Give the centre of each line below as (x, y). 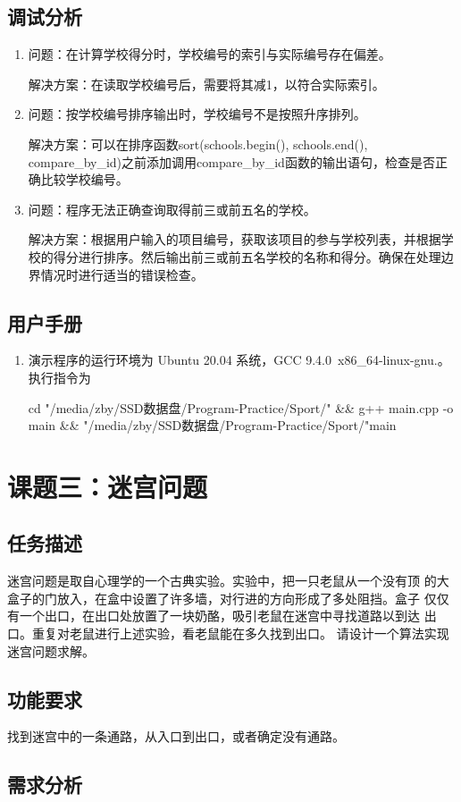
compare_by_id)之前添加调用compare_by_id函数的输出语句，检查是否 (231, 161)
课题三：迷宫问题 (108, 486)
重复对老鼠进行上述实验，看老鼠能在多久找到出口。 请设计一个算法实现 (240, 633)
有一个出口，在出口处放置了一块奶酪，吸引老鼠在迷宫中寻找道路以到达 (214, 616)
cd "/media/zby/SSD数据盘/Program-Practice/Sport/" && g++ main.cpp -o (241, 407)
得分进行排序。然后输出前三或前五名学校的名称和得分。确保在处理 (247, 256)
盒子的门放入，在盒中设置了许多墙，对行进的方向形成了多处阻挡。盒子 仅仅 (228, 598)
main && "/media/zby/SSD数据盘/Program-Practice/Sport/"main (212, 425)
